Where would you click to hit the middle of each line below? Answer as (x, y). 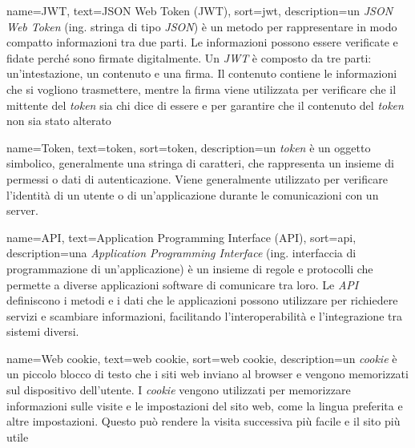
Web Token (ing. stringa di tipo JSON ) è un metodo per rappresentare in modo (202, 26)
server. (22, 210)
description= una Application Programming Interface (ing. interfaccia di (181, 253)
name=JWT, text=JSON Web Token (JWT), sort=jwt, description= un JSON (200, 10)
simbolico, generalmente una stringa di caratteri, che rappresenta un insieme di (200, 163)
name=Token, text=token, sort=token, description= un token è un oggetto (189, 147)
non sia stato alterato (59, 121)
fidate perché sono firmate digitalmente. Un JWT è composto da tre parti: (189, 57)
